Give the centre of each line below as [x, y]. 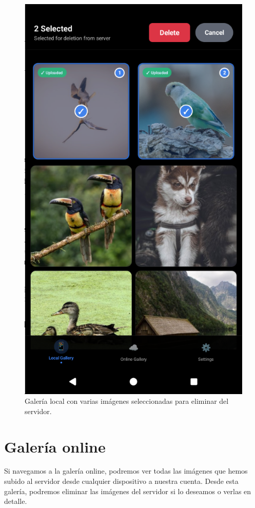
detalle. [16, 501]
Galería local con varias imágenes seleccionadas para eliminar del [127, 401]
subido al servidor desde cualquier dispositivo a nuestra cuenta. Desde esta [121, 481]
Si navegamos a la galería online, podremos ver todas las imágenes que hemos [126, 471]
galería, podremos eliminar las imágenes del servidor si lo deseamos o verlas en [128, 491]
